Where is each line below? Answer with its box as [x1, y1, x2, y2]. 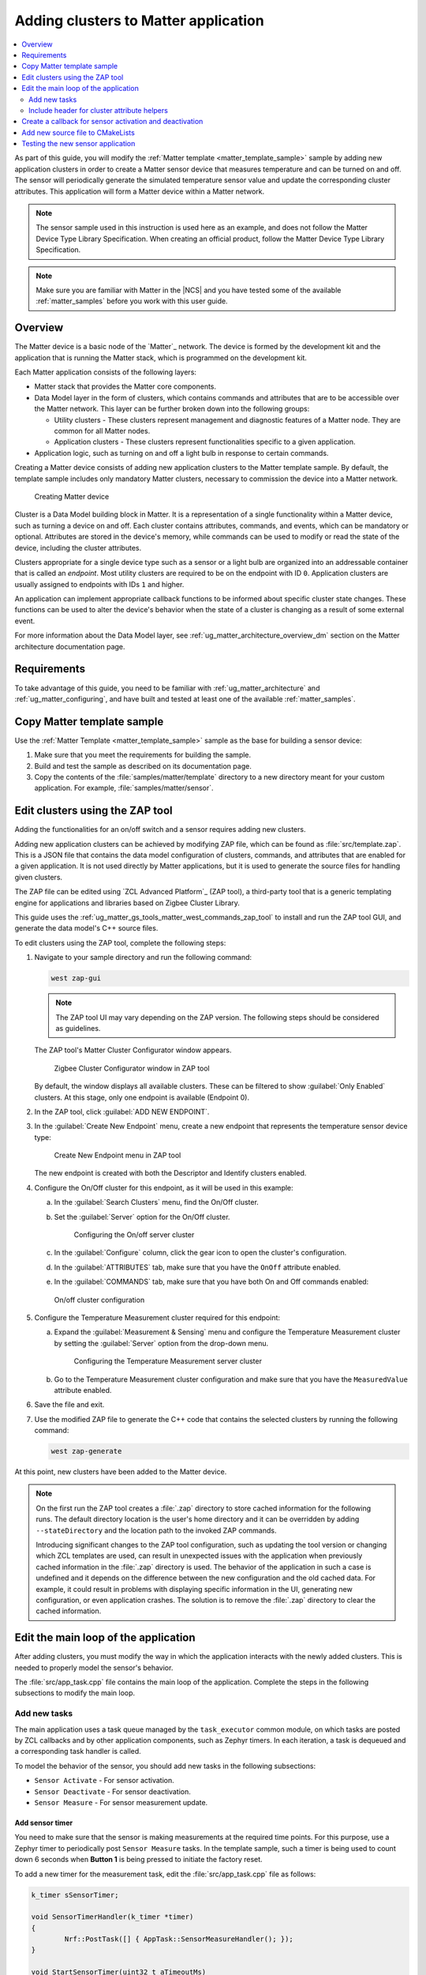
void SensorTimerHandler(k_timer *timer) [31, 1913, 194, 1921]
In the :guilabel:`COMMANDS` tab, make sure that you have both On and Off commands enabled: [54, 1277, 369, 1287]
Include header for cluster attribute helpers [28, 105, 169, 115]
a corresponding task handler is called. [14, 1747, 141, 1756]
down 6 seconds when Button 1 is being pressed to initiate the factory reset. [14, 1855, 263, 1864]
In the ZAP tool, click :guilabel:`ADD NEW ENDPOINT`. [34, 1107, 210, 1116]
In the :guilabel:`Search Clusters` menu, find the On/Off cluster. [54, 1198, 260, 1207]
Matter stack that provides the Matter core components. [34, 382, 217, 391]
